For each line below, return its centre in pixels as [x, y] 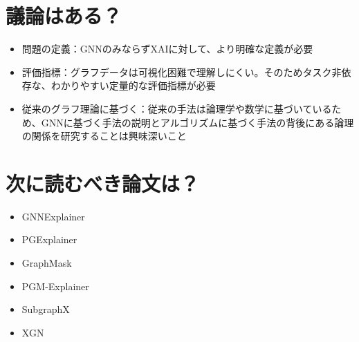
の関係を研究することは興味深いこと [104, 136]
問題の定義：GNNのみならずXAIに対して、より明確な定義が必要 [167, 49]
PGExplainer [49, 239]
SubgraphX [46, 309]
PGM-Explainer [55, 286]
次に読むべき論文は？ [103, 183]
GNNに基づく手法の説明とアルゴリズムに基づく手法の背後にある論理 [197, 122]
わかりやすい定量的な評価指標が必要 [133, 85]
